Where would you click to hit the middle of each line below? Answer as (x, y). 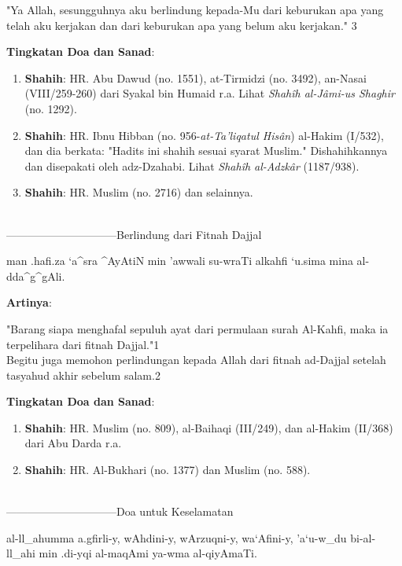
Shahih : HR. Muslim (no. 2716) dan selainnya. (139, 192)
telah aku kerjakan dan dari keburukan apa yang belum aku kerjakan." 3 (182, 25)
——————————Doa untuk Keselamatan (120, 511)
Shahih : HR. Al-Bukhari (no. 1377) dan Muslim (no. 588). (168, 470)
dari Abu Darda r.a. (73, 443)
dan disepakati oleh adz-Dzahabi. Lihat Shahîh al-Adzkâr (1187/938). (192, 165)
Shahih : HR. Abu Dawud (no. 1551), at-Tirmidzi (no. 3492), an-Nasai (195, 77)
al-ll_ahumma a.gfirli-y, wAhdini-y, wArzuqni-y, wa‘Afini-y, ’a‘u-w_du (177, 537)
